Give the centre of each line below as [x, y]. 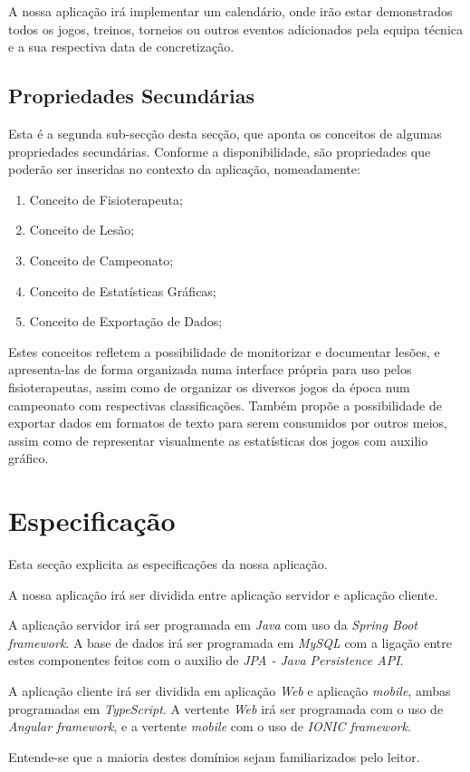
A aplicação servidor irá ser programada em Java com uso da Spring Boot [213, 625]
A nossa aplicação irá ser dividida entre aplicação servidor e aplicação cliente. [223, 594]
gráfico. [29, 458]
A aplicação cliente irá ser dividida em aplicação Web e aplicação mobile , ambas [230, 690]
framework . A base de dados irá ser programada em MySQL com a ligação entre [230, 642]
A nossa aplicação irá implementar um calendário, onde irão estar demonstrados [230, 11]
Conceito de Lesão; [82, 230]
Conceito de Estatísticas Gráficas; [123, 290]
